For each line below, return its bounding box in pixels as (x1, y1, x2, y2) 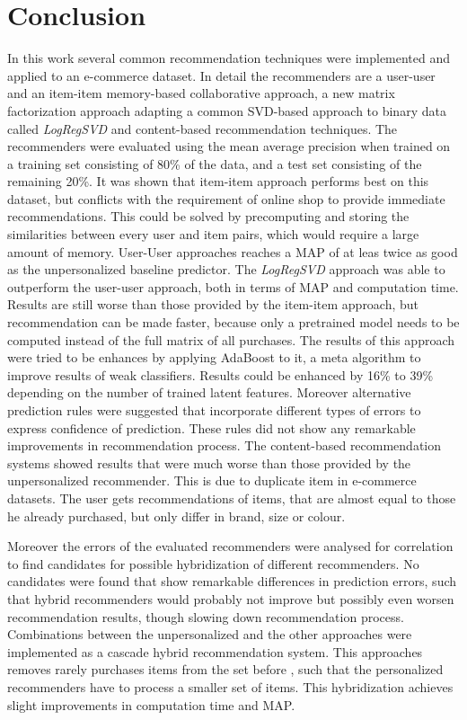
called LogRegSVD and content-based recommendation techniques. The (7, 119, 398, 138)
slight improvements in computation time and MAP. (7, 695, 295, 714)
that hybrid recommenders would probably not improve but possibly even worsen (7, 589, 454, 608)
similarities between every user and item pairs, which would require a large (7, 225, 419, 244)
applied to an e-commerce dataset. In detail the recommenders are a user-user (7, 66, 436, 84)
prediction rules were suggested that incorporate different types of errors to (7, 401, 421, 419)
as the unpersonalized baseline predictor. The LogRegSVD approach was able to (7, 260, 445, 279)
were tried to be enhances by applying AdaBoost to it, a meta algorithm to (7, 348, 421, 367)
